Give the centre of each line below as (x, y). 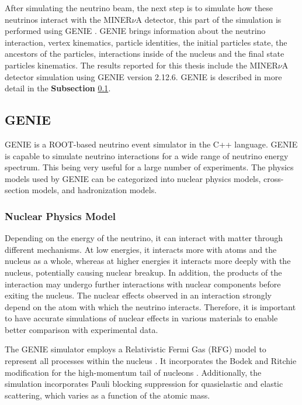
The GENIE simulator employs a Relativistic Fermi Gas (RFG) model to (136, 349)
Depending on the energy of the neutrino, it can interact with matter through (144, 238)
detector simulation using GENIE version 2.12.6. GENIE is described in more (143, 76)
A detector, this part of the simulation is (209, 19)
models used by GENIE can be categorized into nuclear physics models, (133, 178)
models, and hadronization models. (94, 190)
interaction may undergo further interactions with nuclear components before (143, 284)
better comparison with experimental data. (81, 329)
